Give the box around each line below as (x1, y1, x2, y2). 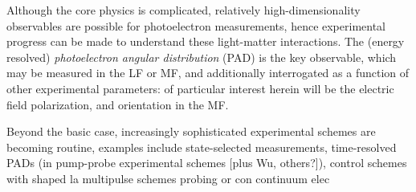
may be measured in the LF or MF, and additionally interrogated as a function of (6, 64, 410, 81)
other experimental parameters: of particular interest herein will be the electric (6, 80, 394, 96)
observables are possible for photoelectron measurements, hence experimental (6, 17, 385, 34)
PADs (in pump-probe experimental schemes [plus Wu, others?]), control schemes (6, 154, 407, 171)
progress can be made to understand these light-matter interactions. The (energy (6, 33, 405, 50)
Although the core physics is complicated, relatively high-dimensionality (6, 2, 361, 18)
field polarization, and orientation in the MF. (6, 96, 229, 112)
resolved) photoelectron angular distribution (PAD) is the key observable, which (6, 48, 397, 65)
